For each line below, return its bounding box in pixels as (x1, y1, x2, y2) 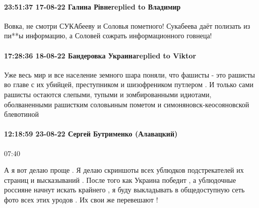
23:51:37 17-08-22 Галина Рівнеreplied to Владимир (4, 1, 181, 12)
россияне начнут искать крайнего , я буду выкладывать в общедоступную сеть (4, 184, 245, 195)
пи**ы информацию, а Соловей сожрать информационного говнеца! (4, 30, 212, 41)
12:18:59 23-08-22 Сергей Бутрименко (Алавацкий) (4, 128, 178, 139)
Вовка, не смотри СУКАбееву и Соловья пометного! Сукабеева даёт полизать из (4, 20, 250, 31)
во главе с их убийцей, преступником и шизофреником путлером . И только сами (4, 79, 253, 90)
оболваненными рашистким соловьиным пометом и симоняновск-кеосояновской (4, 99, 249, 109)
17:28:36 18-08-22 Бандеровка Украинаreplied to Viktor (4, 50, 197, 60)
